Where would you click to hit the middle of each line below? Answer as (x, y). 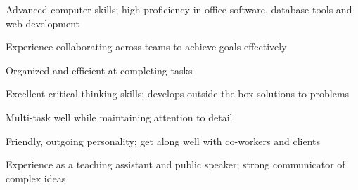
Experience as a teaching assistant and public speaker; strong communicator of (175, 164)
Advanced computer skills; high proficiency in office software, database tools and (179, 9)
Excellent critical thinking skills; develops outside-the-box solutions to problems (178, 94)
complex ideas (36, 178)
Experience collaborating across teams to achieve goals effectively (146, 47)
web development (43, 23)
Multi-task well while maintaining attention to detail (119, 117)
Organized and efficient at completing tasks (99, 70)
